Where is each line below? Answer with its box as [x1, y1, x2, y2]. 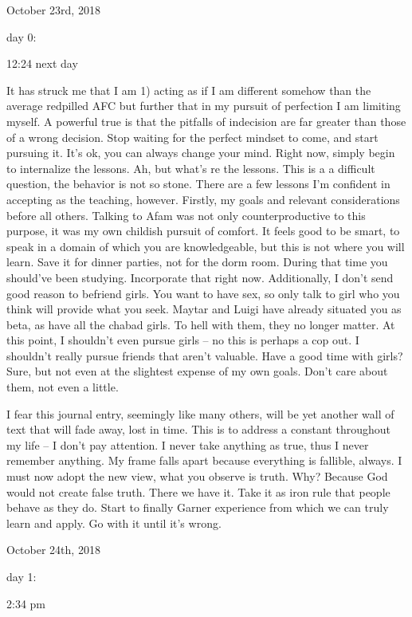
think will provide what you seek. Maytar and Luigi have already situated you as [6, 301, 402, 317]
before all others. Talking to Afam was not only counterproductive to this [6, 206, 366, 223]
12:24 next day [6, 55, 78, 72]
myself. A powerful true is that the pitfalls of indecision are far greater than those [6, 112, 406, 129]
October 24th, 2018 [6, 541, 100, 558]
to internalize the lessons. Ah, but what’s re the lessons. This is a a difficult [6, 159, 375, 176]
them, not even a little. [6, 379, 119, 395]
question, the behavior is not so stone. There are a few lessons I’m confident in [6, 175, 390, 192]
